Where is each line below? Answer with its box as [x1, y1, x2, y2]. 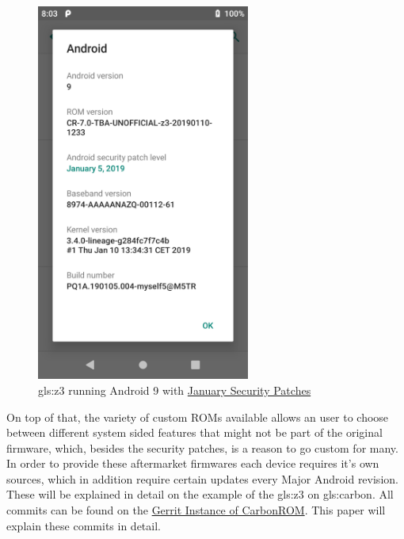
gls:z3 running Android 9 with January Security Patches [38, 381, 311, 398]
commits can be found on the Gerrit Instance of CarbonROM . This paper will [6, 502, 386, 518]
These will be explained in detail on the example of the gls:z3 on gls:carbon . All [6, 486, 394, 503]
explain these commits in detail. [6, 517, 161, 533]
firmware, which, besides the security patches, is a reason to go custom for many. [6, 439, 398, 456]
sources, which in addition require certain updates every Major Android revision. [6, 470, 398, 487]
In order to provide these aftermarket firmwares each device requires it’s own [6, 455, 379, 472]
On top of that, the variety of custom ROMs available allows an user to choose [6, 408, 389, 425]
